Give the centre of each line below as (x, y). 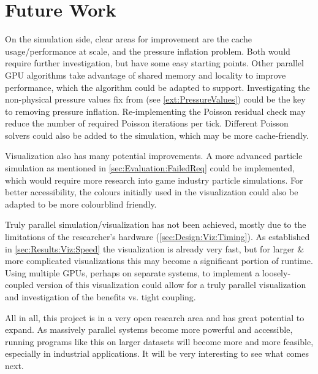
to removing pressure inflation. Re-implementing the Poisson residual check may (155, 111)
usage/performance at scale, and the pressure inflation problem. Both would (148, 51)
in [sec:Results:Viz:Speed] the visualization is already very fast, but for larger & (155, 248)
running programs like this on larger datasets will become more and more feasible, (159, 341)
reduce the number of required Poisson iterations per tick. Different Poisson (147, 123)
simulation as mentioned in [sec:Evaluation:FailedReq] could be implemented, (150, 168)
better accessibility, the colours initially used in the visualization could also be (152, 192)
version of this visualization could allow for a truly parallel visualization (171, 285)
